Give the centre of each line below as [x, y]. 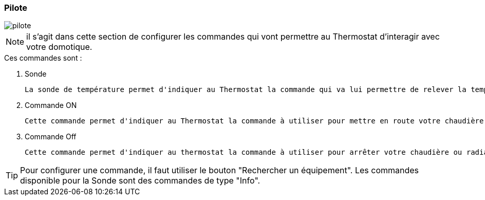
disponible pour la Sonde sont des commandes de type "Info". [140, 181]
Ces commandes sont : [43, 58]
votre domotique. [59, 47]
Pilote [16, 8]
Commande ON [51, 105]
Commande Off [51, 137]
